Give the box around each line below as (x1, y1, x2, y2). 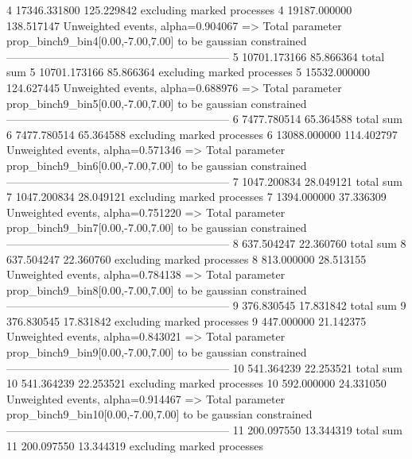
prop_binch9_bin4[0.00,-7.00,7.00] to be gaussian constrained (6, 33, 307, 49)
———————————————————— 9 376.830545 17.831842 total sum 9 (6, 297, 406, 314)
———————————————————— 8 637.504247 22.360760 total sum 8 (6, 234, 406, 251)
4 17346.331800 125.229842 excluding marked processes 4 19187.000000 (6, 2, 352, 17)
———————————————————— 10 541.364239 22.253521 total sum (6, 359, 402, 376)
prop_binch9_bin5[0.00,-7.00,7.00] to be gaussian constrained (6, 94, 307, 111)
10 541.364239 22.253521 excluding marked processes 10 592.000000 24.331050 (6, 375, 387, 391)
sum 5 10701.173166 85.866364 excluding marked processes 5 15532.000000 (6, 64, 370, 80)
